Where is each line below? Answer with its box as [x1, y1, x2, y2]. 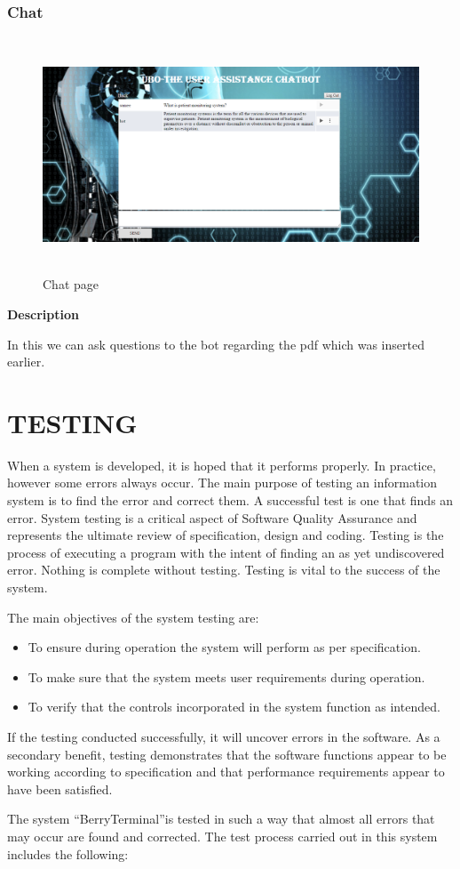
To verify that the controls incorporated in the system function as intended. [28, 697, 440, 716]
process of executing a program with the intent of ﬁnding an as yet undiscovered [7, 543, 445, 561]
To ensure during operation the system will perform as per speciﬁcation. [28, 638, 421, 656]
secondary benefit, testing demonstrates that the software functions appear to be [7, 744, 447, 763]
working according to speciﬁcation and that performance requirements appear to [7, 762, 445, 781]
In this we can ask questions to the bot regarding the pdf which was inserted [7, 334, 424, 353]
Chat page [43, 275, 99, 294]
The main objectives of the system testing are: [7, 607, 259, 626]
